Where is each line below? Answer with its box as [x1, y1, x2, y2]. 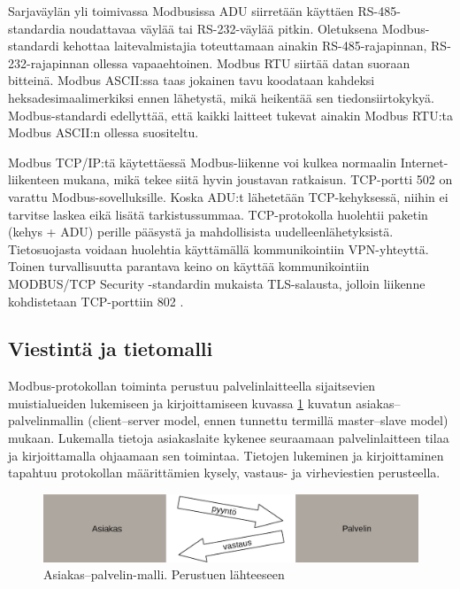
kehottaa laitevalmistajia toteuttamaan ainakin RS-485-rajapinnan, [63, 36, 427, 55]
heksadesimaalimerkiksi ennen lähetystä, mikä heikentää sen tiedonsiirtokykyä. [8, 88, 434, 106]
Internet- [400, 152, 448, 171]
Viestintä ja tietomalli [8, 335, 213, 362]
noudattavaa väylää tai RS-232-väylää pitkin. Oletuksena [69, 19, 379, 37]
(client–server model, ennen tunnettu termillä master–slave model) [88, 411, 448, 430]
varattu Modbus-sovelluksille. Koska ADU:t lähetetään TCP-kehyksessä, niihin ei [8, 187, 448, 205]
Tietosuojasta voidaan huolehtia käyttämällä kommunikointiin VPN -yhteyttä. [8, 239, 429, 258]
